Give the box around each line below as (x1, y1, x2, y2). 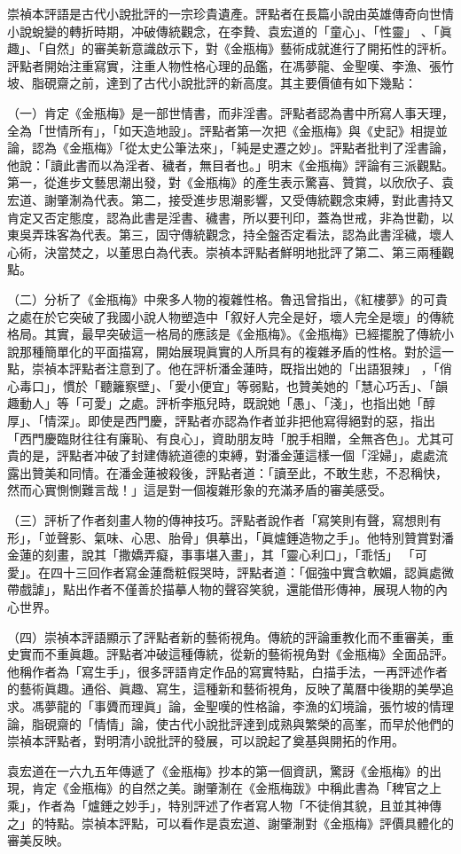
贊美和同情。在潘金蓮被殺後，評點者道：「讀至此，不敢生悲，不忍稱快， (31, 463, 448, 482)
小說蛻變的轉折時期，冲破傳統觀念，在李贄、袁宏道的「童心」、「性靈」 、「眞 (7, 21, 452, 40)
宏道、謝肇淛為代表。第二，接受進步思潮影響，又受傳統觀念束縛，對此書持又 (7, 190, 454, 208)
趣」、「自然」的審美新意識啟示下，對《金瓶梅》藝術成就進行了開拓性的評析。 (7, 39, 454, 58)
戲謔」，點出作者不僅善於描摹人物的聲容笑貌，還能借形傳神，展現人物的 (19, 580, 435, 599)
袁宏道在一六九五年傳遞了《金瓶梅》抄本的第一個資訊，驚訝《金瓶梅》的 (7, 761, 429, 780)
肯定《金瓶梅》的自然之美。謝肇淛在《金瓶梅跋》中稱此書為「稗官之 (31, 779, 429, 797)
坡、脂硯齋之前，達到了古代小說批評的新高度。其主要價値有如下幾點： (7, 74, 417, 92)
